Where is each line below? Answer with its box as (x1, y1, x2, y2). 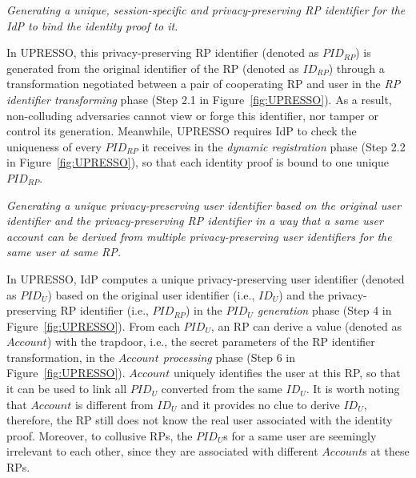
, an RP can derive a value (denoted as (210, 317, 402, 334)
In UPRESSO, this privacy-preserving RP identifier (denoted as (6, 44, 319, 61)
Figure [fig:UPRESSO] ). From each (6, 317, 180, 334)
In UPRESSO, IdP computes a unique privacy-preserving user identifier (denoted (6, 270, 405, 287)
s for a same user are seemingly (223, 427, 377, 444)
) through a (328, 59, 385, 76)
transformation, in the (6, 348, 115, 365)
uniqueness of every (6, 138, 102, 155)
